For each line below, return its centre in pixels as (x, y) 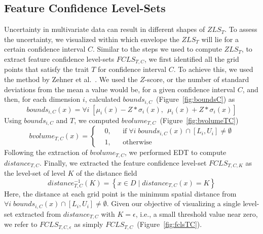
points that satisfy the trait (47, 69)
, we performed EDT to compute (175, 152)
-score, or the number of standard (197, 79)
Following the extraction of (46, 152)
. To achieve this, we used (213, 69)
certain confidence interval (45, 49)
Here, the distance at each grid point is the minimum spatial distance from (120, 193)
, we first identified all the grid (192, 58)
